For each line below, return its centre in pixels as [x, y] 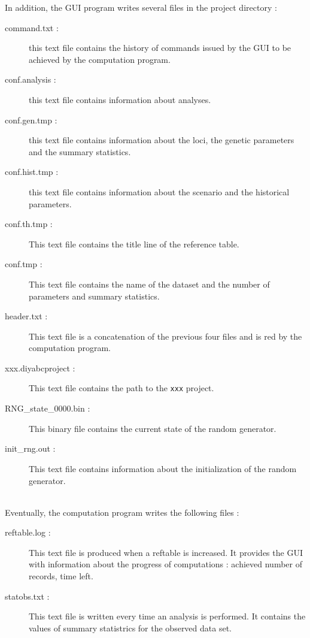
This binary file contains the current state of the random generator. [153, 428]
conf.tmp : [24, 264]
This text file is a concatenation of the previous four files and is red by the [165, 336]
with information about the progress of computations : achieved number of [165, 564]
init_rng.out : [30, 448]
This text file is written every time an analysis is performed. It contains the [167, 616]
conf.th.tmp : [29, 224]
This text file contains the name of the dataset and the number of [149, 284]
